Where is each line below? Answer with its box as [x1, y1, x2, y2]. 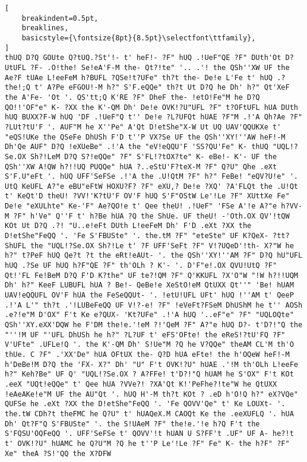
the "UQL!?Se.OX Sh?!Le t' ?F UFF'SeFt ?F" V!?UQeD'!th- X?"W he [30, 241, 294, 250]
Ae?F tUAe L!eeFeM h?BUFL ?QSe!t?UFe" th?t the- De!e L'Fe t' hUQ [5, 73, 273, 82]
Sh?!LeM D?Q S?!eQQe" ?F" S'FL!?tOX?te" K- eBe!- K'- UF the [30, 152, 277, 161]
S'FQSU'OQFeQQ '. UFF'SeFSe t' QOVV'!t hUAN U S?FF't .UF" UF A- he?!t [5, 429, 294, 438]
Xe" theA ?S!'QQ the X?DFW [5, 449, 111, 458]
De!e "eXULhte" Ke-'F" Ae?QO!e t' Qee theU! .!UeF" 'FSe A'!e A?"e [5, 202, 277, 211]
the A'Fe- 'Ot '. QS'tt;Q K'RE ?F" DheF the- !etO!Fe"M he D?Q [5, 93, 260, 102]
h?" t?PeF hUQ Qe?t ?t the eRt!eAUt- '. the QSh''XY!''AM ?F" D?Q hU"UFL [5, 251, 303, 260]
